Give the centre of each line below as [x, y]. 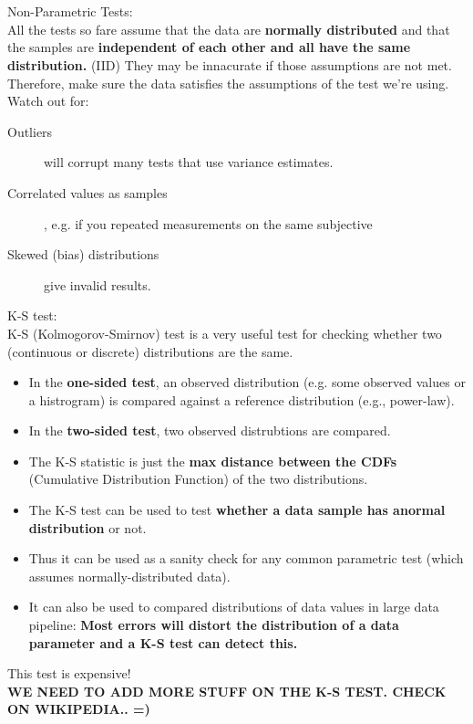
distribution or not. [87, 527]
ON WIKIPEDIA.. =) [79, 709]
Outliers [30, 131]
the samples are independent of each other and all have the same [209, 47]
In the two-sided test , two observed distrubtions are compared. [210, 430]
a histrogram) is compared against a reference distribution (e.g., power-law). [242, 399]
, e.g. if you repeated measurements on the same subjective [208, 223]
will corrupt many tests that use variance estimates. [189, 162]
